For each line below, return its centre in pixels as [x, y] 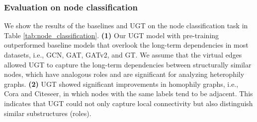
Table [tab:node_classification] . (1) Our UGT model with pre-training [112, 35]
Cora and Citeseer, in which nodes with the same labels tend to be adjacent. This [128, 93]
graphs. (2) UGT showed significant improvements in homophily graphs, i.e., [121, 84]
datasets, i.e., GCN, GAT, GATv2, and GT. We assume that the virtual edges [123, 55]
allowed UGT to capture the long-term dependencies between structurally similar [128, 64]
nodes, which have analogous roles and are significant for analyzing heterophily [124, 74]
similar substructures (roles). [48, 113]
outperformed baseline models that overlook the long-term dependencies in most [126, 45]
